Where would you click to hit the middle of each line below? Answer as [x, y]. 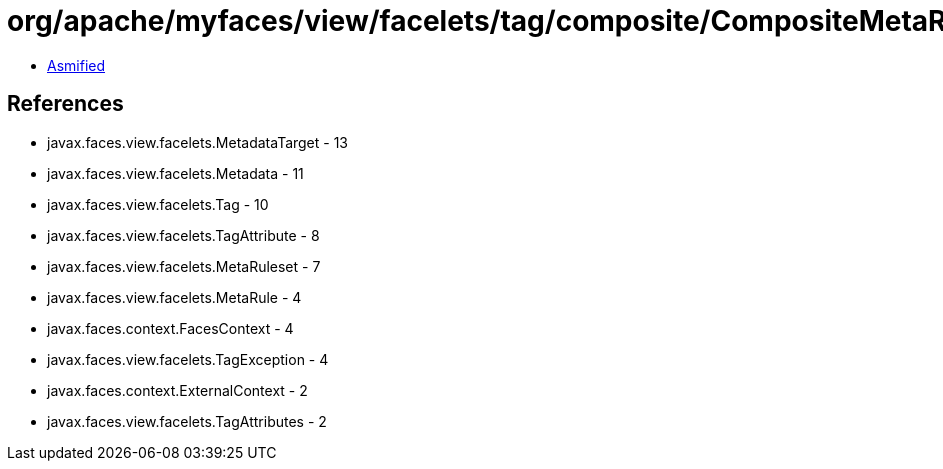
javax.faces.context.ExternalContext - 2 [177, 390]
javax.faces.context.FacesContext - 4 [170, 328]
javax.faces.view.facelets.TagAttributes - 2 [187, 421]
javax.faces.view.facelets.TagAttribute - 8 [183, 235]
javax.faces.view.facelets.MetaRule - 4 [174, 297]
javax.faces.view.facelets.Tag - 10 [158, 204]
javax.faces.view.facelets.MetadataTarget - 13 [198, 142]
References [65, 104]
